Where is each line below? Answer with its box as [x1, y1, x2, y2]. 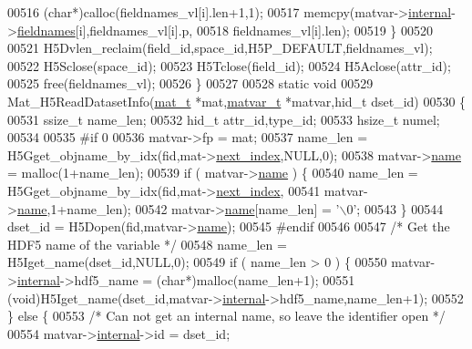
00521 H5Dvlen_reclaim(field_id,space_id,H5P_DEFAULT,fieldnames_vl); [7, 38, 433, 57]
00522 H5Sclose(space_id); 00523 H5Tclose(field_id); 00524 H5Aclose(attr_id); [7, 56, 451, 75]
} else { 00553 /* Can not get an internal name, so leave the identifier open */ [7, 306, 446, 325]
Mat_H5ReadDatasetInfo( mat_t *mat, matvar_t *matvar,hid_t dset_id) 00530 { [7, 91, 467, 110]
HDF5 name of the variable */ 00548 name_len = [7, 234, 287, 253]
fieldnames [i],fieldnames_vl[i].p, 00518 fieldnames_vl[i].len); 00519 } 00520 [16, 20, 433, 39]
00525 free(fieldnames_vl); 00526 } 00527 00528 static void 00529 [7, 74, 374, 93]
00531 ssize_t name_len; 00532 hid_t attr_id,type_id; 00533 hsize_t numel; [7, 109, 440, 128]
